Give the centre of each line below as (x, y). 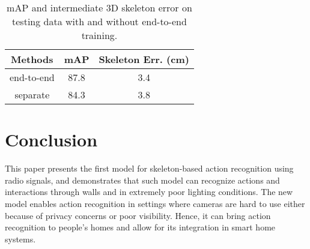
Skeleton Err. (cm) (144, 59)
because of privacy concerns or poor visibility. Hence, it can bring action (138, 215)
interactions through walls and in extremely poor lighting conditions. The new (149, 192)
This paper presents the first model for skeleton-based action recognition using (149, 168)
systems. (20, 238)
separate (32, 94)
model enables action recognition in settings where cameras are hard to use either (155, 203)
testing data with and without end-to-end (99, 21)
